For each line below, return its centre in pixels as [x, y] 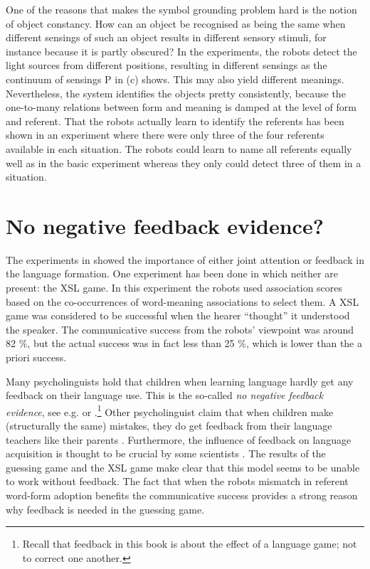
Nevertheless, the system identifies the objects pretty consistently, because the [176, 93]
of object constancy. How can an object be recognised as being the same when [176, 23]
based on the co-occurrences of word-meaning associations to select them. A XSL [183, 301]
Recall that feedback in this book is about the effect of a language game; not [190, 544]
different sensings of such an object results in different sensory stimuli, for [166, 37]
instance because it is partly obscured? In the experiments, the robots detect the [181, 51]
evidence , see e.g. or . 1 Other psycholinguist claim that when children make [170, 410]
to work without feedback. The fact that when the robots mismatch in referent [177, 481]
